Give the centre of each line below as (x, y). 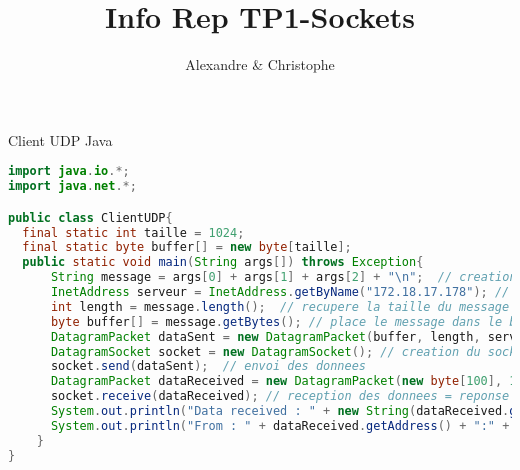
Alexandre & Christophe (260, 64)
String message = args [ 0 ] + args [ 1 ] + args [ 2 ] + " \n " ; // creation (283, 277)
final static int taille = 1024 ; (133, 232)
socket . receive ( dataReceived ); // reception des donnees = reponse (280, 396)
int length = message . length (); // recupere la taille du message (280, 306)
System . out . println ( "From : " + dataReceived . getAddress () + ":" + (280, 425)
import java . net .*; (72, 186)
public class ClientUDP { (90, 217)
